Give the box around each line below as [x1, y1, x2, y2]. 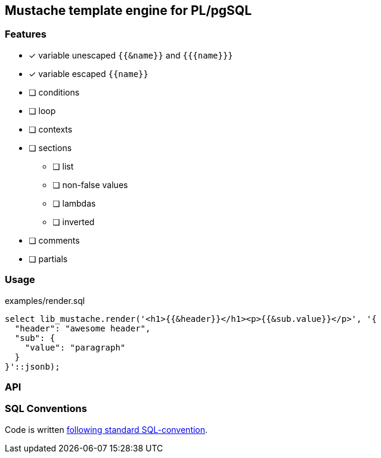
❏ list [52, 161, 74, 171]
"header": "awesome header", [14, 323, 151, 333]
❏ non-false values [52, 179, 128, 190]
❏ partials [29, 253, 68, 264]
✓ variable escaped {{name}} [29, 68, 148, 79]
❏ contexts [29, 124, 73, 134]
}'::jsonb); [5, 361, 60, 371]
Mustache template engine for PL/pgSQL [5, 3, 252, 18]
